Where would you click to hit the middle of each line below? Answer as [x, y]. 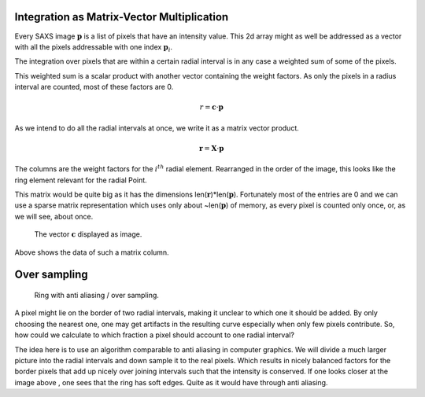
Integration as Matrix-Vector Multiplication [122, 17]
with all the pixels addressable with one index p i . [94, 48]
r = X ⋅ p [211, 148]
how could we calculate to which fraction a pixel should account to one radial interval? [155, 335]
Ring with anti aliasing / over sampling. [96, 295]
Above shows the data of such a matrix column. [92, 252]
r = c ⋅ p [211, 107]
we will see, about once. [54, 216]
